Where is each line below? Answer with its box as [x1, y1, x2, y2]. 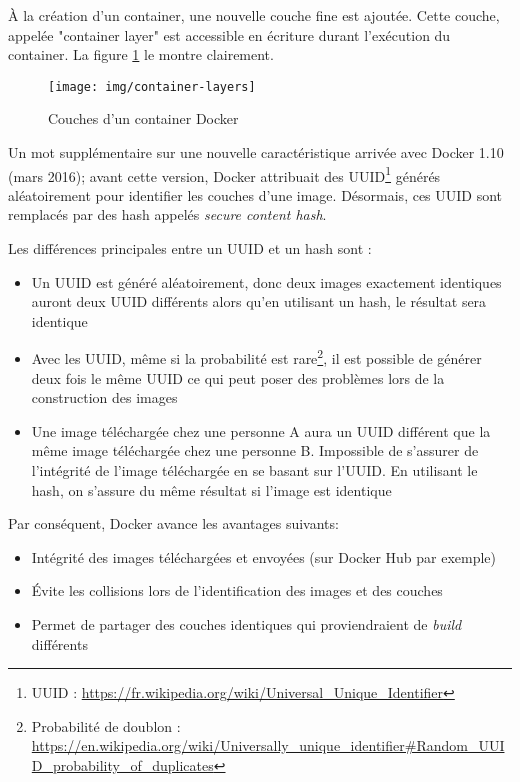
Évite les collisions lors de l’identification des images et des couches [31, 580, 443, 601]
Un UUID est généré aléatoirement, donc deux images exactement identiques [31, 271, 502, 292]
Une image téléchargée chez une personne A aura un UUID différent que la [31, 420, 491, 441]
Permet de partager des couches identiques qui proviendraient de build [31, 614, 462, 635]
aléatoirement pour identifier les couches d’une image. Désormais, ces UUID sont [8, 184, 503, 205]
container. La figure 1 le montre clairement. [8, 44, 274, 65]
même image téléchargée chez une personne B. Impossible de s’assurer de [31, 440, 479, 461]
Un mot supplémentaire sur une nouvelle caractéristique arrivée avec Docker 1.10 [8, 142, 504, 163]
